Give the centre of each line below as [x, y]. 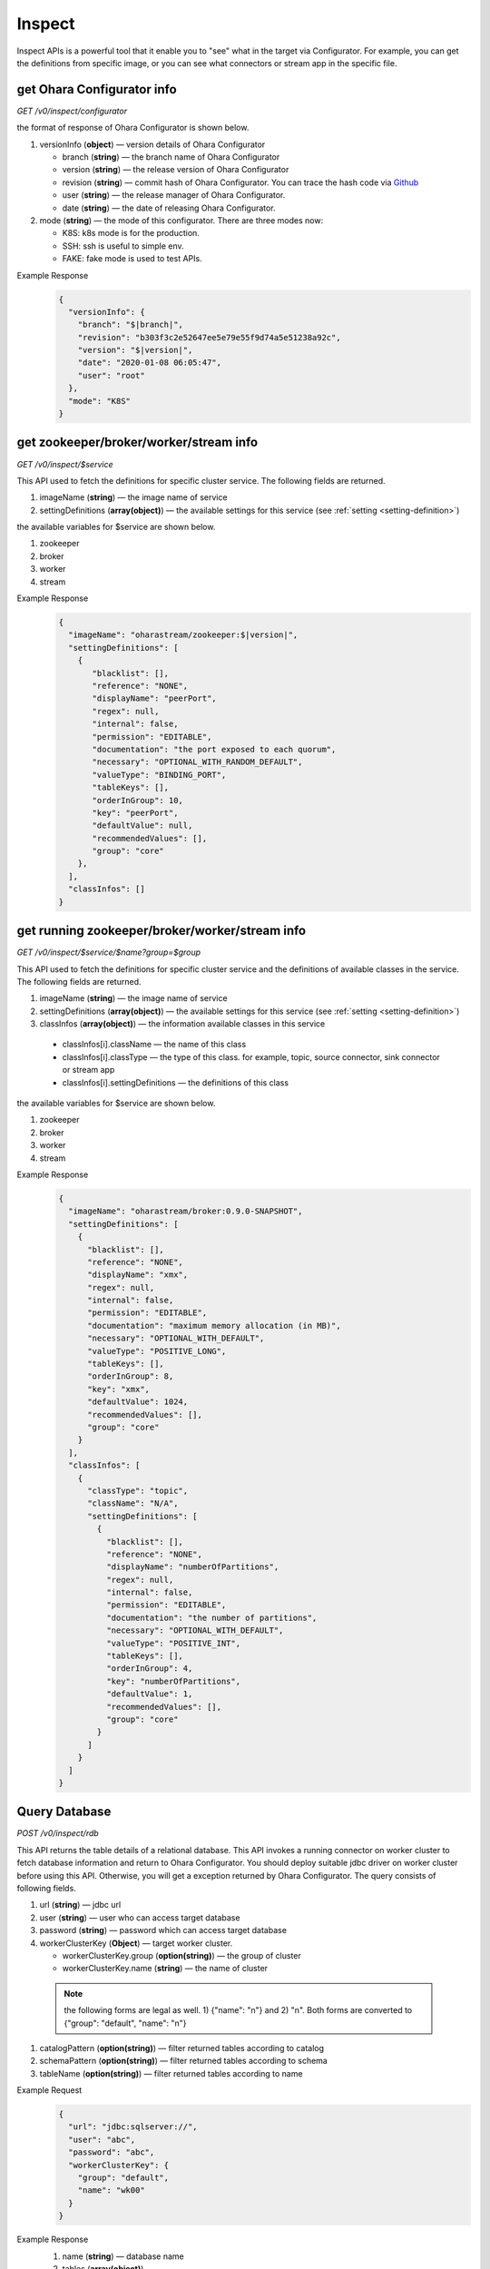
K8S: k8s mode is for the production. [131, 233]
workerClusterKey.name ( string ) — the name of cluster [165, 1969]
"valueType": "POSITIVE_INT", [173, 1643]
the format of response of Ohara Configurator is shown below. [133, 128]
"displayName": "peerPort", [154, 698]
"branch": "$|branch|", [130, 325]
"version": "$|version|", [135, 350]
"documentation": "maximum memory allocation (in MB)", [214, 1326]
